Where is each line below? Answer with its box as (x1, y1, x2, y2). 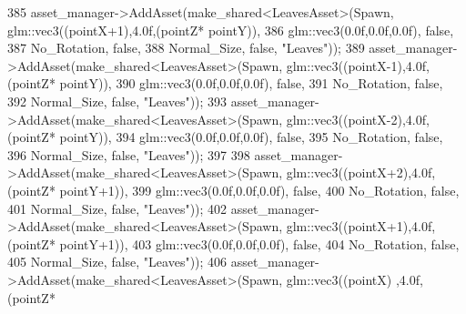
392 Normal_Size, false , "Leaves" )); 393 (7, 91, 228, 110)
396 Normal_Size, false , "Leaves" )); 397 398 (7, 145, 250, 164)
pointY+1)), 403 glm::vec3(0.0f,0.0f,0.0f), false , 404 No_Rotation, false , (59, 234, 460, 253)
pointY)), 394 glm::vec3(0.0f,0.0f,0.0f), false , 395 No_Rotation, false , (59, 127, 443, 147)
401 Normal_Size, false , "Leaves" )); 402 (7, 198, 228, 218)
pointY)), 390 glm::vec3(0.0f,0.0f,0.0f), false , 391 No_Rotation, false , (59, 74, 443, 93)
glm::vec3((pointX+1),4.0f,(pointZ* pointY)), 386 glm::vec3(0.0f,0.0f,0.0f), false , (7, 20, 454, 39)
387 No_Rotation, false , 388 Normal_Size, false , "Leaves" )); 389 (7, 38, 365, 57)
